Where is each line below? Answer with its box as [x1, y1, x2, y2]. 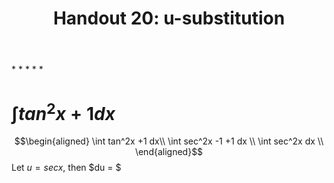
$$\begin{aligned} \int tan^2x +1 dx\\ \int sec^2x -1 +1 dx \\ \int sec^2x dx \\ [14, 135, 324, 147]
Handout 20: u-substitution [52, 7, 286, 30]
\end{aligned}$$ [134, 146, 204, 158]
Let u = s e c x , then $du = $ [11, 162, 122, 174]
